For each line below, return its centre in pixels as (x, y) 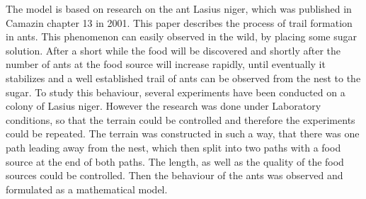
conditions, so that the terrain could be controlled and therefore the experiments (181, 119)
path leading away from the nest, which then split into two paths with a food (173, 147)
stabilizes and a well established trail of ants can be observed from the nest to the (183, 78)
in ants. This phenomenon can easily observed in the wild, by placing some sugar (181, 36)
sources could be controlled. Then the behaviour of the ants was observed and (175, 175)
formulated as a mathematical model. (87, 189)
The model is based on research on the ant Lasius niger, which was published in (179, 8)
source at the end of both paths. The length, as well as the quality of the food (175, 161)
